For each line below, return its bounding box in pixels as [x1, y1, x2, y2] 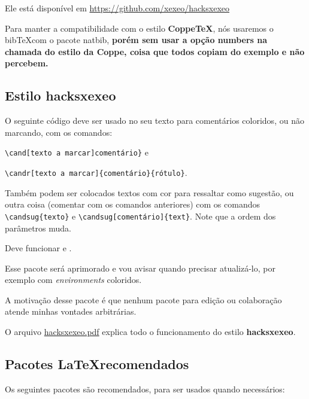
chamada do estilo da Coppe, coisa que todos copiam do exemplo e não [5, 45, 305, 57]
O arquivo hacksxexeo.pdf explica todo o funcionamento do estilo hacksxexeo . [5, 325, 296, 338]
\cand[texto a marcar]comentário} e [5, 146, 149, 159]
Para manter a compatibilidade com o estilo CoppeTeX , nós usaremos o [5, 22, 274, 34]
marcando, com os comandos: [5, 126, 113, 138]
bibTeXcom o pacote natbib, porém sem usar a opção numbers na [5, 33, 268, 46]
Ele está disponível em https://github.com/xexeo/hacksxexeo [5, 2, 229, 14]
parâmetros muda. [5, 221, 71, 234]
